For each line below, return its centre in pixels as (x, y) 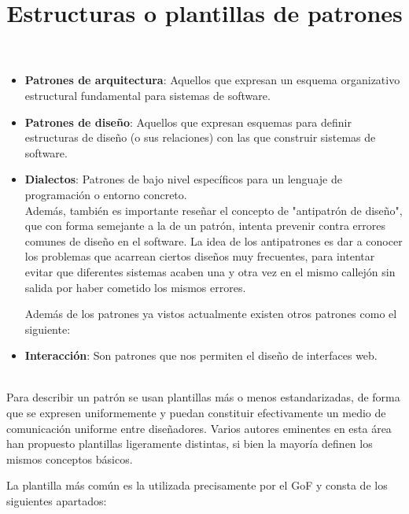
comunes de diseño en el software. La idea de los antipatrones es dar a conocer (214, 240)
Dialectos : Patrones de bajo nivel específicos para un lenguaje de (183, 179)
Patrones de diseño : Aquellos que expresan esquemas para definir (188, 122)
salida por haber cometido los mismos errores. (135, 287)
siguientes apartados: (57, 501)
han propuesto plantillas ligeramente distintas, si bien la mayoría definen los (190, 444)
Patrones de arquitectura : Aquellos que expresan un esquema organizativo (212, 80)
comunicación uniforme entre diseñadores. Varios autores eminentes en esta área (199, 428)
